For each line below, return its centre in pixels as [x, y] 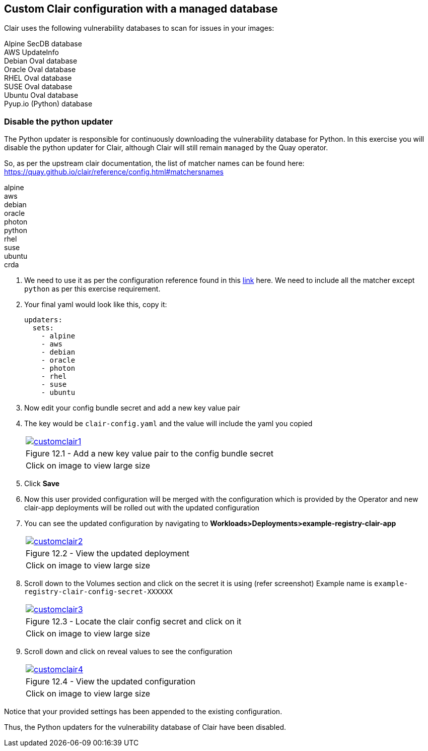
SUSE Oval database [38, 87]
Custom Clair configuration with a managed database [141, 9]
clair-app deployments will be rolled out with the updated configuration [142, 508]
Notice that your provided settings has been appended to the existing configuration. [143, 712]
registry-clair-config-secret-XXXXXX [99, 592]
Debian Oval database [41, 61]
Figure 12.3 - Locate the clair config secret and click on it [134, 622]
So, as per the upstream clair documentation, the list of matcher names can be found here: [154, 163]
